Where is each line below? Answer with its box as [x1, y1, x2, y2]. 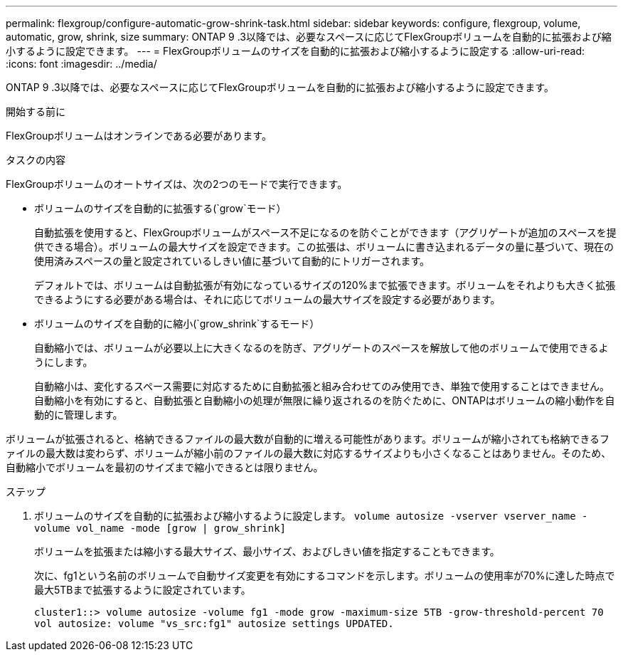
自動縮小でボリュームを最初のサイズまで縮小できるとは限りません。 [6, 461, 324, 473]
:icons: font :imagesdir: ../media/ [6, 58, 157, 70]
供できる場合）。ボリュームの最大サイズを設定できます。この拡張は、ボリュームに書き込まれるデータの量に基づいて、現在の [34, 241, 614, 253]
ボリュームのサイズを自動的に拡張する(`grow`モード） [34, 202, 287, 214]
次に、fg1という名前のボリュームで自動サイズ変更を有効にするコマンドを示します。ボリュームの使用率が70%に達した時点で [34, 569, 615, 582]
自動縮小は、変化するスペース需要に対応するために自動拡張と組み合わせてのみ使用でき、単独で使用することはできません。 [34, 380, 609, 392]
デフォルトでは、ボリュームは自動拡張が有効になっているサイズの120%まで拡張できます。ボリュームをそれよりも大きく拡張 [34, 279, 616, 291]
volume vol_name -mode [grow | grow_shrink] [34, 522, 287, 534]
